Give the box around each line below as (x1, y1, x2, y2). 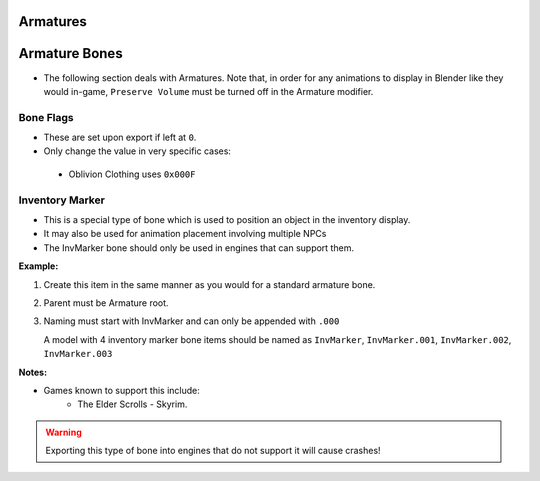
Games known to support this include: (43, 384, 200, 396)
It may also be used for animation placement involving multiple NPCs (43, 228, 327, 240)
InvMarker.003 (43, 348, 113, 360)
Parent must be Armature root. (43, 296, 169, 309)
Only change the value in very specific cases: (43, 145, 232, 157)
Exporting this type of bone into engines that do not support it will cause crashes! (45, 445, 381, 457)
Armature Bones (18, 45, 124, 62)
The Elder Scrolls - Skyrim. (77, 398, 188, 410)
